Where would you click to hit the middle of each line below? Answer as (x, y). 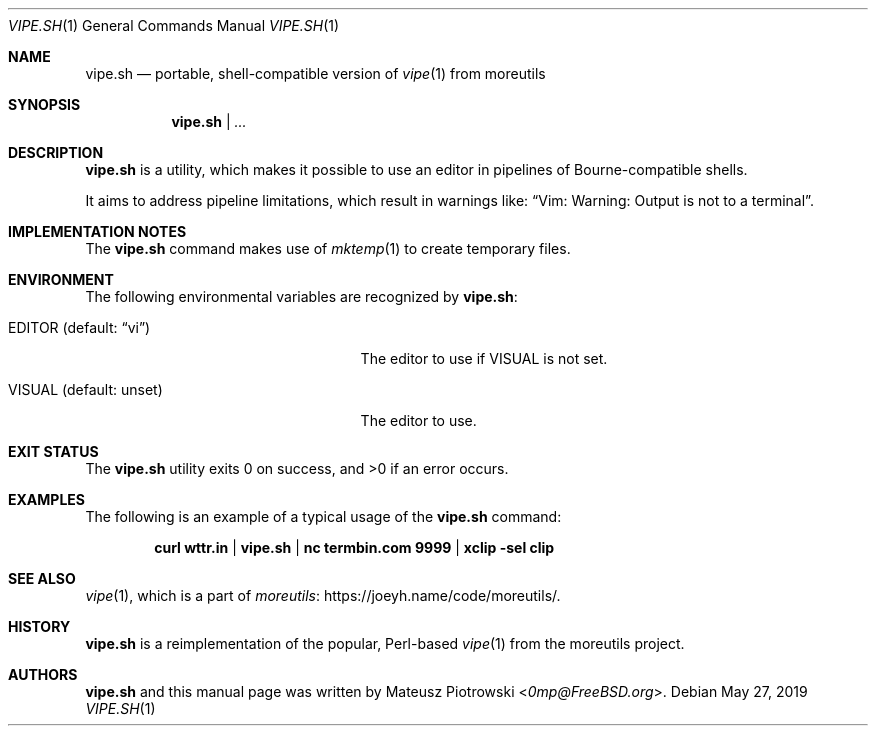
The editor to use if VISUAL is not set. (484, 358)
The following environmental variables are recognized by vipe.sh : (301, 296)
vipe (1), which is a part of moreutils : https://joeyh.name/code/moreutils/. (323, 595)
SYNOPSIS (44, 104)
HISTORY (39, 626)
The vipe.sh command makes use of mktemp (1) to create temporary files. (328, 248)
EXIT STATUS (53, 451)
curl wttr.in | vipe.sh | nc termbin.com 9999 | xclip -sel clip (354, 547)
